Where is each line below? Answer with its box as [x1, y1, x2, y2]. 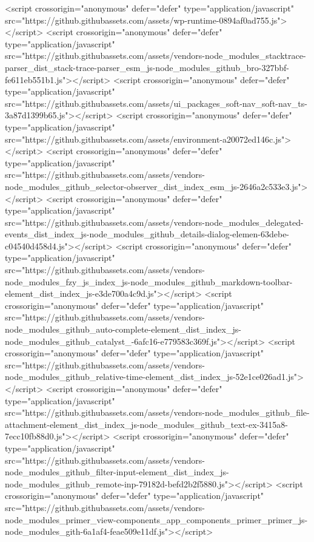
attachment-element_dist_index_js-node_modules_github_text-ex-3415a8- [5, 418, 288, 430]
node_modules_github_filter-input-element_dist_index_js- [5, 466, 229, 478]
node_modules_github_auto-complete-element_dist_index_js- [5, 323, 241, 336]
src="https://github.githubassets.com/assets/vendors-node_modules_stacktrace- [5, 49, 306, 62]
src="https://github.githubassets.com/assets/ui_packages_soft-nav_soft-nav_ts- [5, 97, 307, 109]
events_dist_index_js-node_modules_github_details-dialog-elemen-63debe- [5, 228, 290, 240]
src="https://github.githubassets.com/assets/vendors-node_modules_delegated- [5, 215, 304, 228]
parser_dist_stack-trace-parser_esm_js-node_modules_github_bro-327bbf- [5, 61, 290, 73]
